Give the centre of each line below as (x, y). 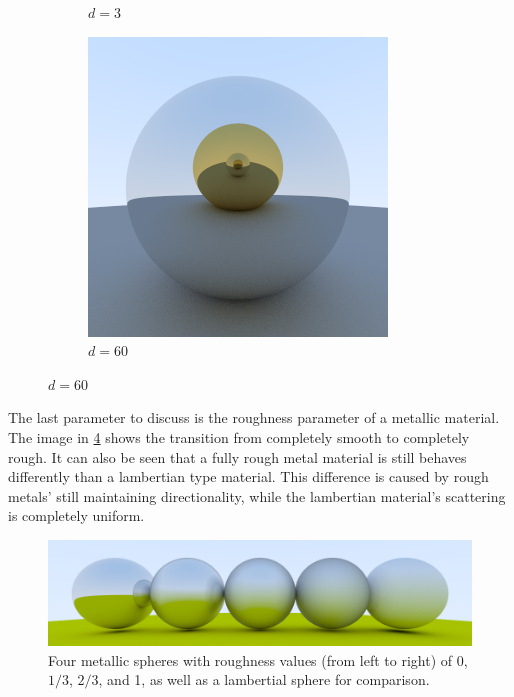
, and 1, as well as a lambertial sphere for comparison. (264, 679)
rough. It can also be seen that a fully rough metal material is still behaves (237, 456)
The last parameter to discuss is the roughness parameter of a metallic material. (254, 417)
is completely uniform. (76, 515)
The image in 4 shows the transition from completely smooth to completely (239, 436)
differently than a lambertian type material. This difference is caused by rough (248, 476)
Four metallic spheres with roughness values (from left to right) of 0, (258, 659)
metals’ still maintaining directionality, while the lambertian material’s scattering (257, 495)
